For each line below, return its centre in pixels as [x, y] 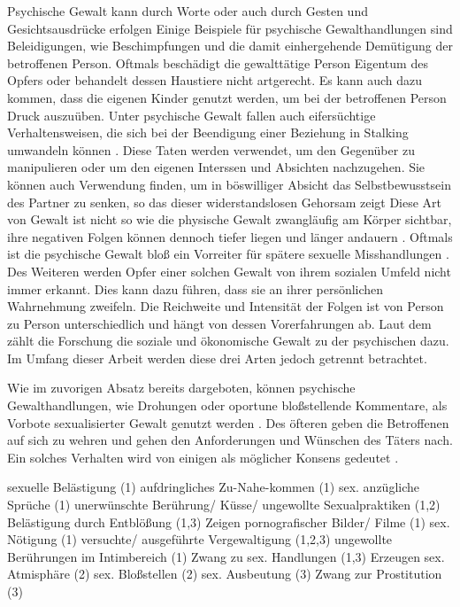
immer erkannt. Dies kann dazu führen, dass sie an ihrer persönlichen [195, 288]
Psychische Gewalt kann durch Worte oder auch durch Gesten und [188, 11]
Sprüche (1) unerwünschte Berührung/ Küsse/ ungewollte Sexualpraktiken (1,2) [224, 505]
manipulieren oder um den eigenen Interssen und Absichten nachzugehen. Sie [216, 167]
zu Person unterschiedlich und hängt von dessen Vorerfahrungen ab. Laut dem [219, 323]
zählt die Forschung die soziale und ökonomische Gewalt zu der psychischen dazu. [228, 341]
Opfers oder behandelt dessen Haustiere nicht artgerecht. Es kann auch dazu [215, 80]
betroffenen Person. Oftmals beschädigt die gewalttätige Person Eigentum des [218, 62]
